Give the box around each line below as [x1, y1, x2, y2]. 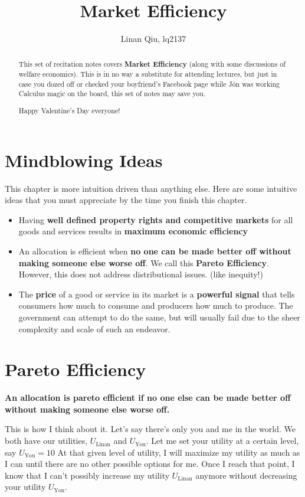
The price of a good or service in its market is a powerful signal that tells [18, 287, 295, 300]
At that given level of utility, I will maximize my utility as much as [57, 446, 300, 458]
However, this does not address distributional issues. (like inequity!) [18, 268, 263, 280]
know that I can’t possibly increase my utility [5, 469, 170, 481]
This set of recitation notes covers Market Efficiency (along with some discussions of [18, 58, 286, 69]
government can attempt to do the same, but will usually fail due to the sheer [18, 310, 300, 323]
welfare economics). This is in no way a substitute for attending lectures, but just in [18, 69, 277, 79]
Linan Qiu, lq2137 [120, 32, 186, 45]
